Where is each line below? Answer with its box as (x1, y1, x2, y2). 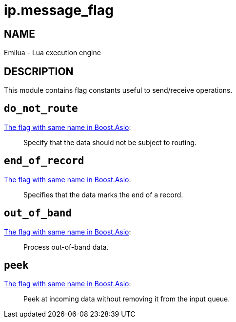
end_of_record (4, 155, 84, 167)
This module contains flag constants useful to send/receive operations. (4, 86, 233, 95)
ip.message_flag (4, 2, 114, 19)
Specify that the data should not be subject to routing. (23, 138, 197, 147)
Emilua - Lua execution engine (4, 48, 101, 57)
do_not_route (4, 103, 78, 115)
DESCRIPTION (4, 65, 74, 78)
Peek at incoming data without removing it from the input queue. (23, 295, 230, 303)
